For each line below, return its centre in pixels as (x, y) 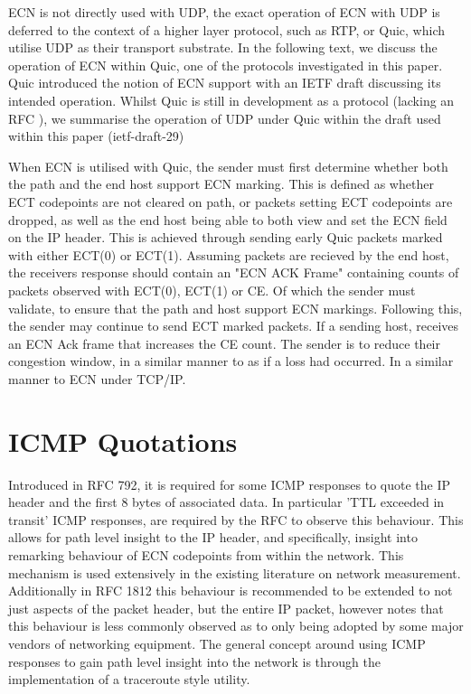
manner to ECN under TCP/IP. (97, 378)
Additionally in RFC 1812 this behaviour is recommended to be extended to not (231, 591)
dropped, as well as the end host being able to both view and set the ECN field (228, 219)
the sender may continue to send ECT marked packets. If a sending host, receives (234, 326)
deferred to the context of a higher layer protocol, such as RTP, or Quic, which (226, 29)
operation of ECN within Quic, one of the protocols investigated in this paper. (226, 65)
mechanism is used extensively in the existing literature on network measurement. (235, 572)
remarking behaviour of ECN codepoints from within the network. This (206, 554)
